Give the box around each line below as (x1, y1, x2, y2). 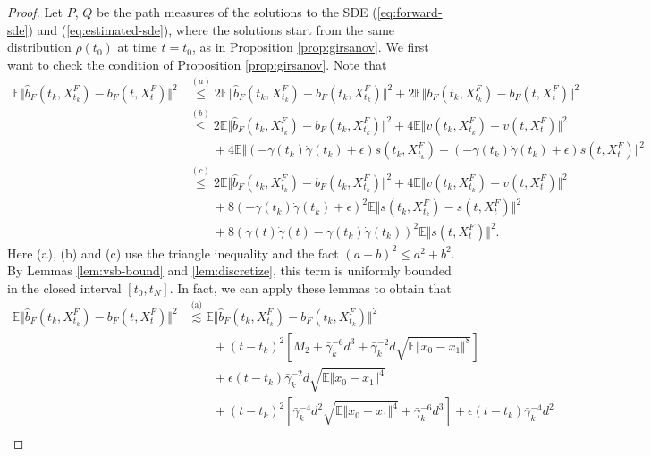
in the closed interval (7, 278, 122, 297)
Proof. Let (7, 3, 63, 21)
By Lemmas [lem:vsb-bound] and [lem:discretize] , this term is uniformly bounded (7, 261, 452, 280)
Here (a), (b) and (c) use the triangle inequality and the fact (7, 243, 339, 262)
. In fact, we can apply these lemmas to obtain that (169, 278, 452, 297)
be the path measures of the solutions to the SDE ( (96, 3, 377, 21)
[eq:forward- (376, 3, 443, 21)
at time (117, 38, 157, 56)
